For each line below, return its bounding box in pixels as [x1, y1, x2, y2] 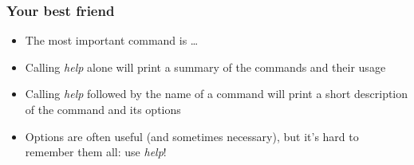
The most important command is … [25, 32, 199, 49]
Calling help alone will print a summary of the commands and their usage [25, 58, 386, 75]
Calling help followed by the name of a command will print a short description [25, 85, 408, 102]
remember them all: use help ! [25, 143, 167, 160]
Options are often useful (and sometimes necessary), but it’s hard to [25, 128, 359, 144]
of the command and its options [25, 101, 181, 117]
